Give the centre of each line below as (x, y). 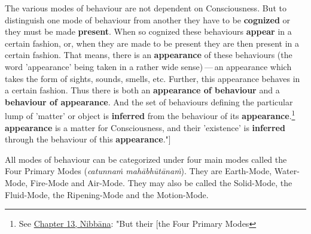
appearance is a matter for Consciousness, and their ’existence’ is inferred (145, 127)
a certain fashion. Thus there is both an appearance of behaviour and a (142, 90)
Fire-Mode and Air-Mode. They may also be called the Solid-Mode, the (161, 182)
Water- (287, 171)
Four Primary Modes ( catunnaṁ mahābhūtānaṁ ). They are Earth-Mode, (138, 171)
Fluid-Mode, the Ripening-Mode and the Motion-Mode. (107, 194)
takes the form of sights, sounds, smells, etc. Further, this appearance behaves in (153, 78)
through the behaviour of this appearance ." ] (88, 139)
